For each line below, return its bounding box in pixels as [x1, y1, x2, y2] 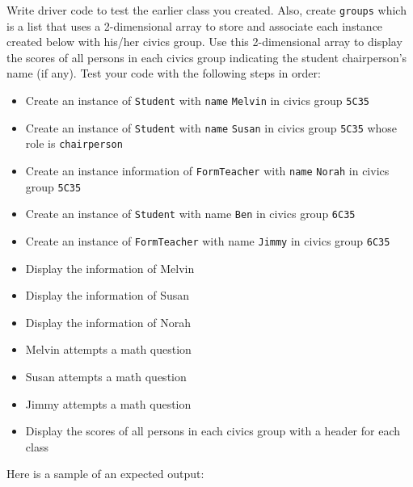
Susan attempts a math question [25, 368, 187, 384]
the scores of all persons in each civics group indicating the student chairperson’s [6, 48, 407, 65]
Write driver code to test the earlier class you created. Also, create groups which [6, 2, 407, 18]
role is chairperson [25, 135, 123, 152]
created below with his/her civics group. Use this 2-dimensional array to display [6, 33, 402, 50]
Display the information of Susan [25, 287, 190, 304]
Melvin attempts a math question [25, 341, 192, 358]
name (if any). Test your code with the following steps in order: [6, 65, 321, 82]
